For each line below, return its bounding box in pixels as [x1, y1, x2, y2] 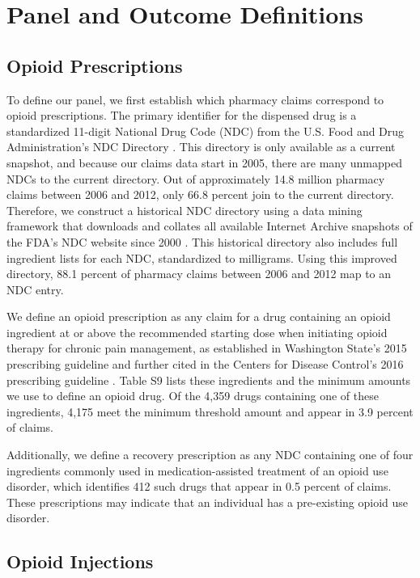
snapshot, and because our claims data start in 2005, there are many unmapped [6, 154, 402, 171]
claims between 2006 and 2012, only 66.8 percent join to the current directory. [6, 186, 394, 203]
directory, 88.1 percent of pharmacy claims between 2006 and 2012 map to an [6, 265, 392, 282]
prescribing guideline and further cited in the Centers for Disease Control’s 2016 [6, 356, 404, 373]
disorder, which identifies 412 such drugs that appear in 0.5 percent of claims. [6, 478, 392, 495]
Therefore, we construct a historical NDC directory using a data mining [6, 201, 363, 218]
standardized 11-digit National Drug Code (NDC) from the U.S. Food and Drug [6, 122, 405, 139]
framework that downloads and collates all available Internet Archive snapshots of [6, 217, 413, 234]
